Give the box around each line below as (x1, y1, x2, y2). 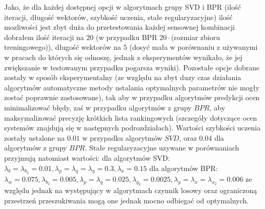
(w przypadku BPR (96, 31, 157, 42)
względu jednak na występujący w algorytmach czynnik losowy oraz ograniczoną (4, 185, 257, 196)
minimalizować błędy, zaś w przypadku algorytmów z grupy (4, 102, 192, 112)
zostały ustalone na (4, 132, 65, 143)
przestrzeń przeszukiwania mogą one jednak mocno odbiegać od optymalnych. (4, 195, 249, 206)
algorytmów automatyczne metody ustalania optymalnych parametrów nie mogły (4, 82, 259, 92)
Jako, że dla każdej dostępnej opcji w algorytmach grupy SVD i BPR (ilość (4, 2, 241, 12)
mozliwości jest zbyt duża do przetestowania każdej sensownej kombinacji (4, 22, 235, 32)
